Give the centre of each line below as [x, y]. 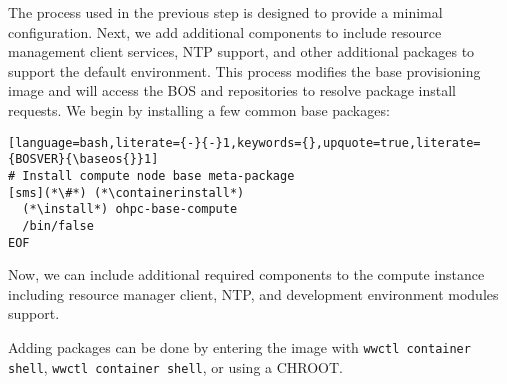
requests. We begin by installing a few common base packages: [199, 109]
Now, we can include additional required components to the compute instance [246, 274]
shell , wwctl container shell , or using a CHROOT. [176, 366]
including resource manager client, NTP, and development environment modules [253, 293]
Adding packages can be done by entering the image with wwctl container [239, 346]
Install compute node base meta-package [158, 175]
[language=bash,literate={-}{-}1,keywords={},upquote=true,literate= [244, 142]
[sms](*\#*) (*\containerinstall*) [126, 192]
